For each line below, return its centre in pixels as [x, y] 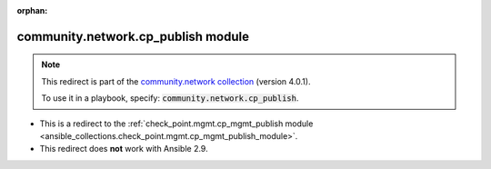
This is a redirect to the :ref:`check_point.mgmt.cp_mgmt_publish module [176, 124]
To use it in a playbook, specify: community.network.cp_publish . [170, 98]
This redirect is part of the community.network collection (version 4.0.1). [176, 81]
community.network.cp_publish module [133, 36]
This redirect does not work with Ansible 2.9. [124, 149]
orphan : [32, 10]
